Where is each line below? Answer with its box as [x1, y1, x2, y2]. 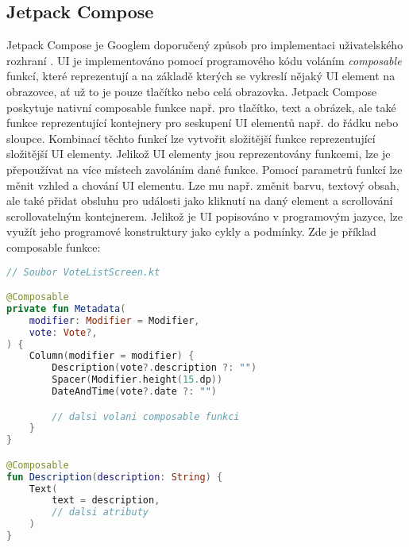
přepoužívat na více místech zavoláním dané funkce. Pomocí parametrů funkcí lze [6, 160, 403, 177]
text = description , [52, 495, 160, 507]
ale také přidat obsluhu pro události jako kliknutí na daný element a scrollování [6, 192, 393, 209]
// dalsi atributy [52, 507, 149, 518]
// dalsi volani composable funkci [52, 410, 240, 422]
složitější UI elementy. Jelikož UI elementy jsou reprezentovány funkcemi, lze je [6, 145, 391, 162]
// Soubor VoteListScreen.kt [6, 266, 160, 278]
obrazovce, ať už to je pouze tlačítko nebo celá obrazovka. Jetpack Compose [6, 83, 377, 99]
